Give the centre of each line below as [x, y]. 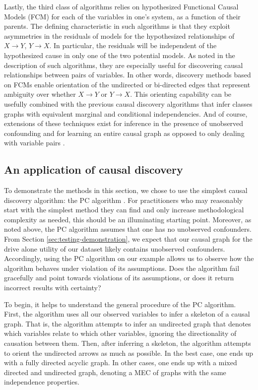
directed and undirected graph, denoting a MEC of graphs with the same [115, 372]
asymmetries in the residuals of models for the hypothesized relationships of [119, 35]
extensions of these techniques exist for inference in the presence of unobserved [124, 123]
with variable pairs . [34, 143]
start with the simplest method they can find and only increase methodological [124, 210]
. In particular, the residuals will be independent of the [133, 45]
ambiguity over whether [40, 94]
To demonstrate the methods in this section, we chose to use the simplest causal [126, 190]
